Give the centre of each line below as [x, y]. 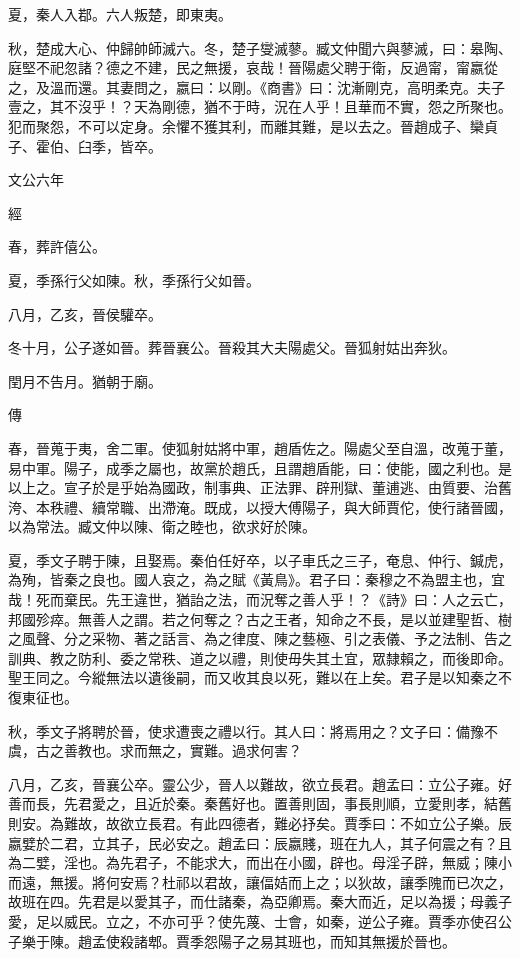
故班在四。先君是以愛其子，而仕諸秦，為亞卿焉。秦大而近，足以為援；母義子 [260, 901]
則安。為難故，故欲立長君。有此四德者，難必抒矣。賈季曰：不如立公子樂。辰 [260, 823]
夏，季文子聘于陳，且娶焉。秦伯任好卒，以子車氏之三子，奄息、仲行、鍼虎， [260, 559]
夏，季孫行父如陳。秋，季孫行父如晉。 [134, 279]
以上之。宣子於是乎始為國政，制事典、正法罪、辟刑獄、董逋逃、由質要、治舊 [260, 487]
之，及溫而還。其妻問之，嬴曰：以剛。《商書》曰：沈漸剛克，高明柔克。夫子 [256, 86]
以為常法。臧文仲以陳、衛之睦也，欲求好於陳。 [162, 526]
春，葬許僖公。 [57, 246]
